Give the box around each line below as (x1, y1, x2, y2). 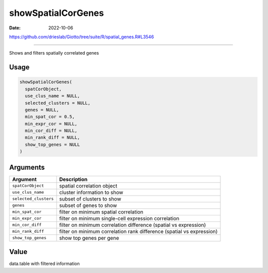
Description (59, 176, 88, 183)
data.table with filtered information (9, 261, 80, 267)
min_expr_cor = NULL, (25, 121, 78, 127)
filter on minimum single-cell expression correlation (59, 215, 180, 222)
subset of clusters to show (59, 195, 122, 202)
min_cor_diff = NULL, (25, 128, 78, 134)
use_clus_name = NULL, (25, 93, 80, 99)
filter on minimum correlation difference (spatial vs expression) (59, 221, 206, 228)
